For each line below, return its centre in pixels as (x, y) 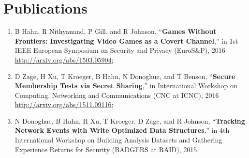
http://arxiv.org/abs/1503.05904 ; (64, 59)
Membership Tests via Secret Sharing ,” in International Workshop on (126, 86)
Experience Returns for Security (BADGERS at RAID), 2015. (107, 149)
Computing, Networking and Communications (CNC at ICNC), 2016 (117, 95)
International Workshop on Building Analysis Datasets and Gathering (118, 140)
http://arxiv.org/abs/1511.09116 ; (64, 104)
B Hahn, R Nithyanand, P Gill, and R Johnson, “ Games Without (116, 31)
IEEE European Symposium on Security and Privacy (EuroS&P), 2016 (120, 50)
